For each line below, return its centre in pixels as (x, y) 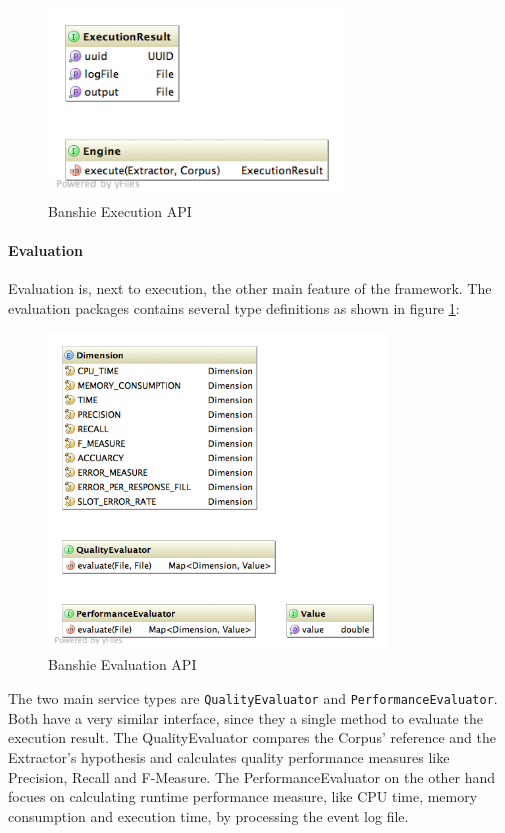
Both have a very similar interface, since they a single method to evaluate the (245, 717)
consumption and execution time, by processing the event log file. (208, 815)
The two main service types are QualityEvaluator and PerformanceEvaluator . (253, 698)
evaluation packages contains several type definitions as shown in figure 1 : (234, 307)
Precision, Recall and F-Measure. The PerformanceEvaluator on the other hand (252, 776)
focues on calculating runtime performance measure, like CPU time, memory (243, 796)
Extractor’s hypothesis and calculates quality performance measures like (229, 756)
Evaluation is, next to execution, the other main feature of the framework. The (250, 287)
